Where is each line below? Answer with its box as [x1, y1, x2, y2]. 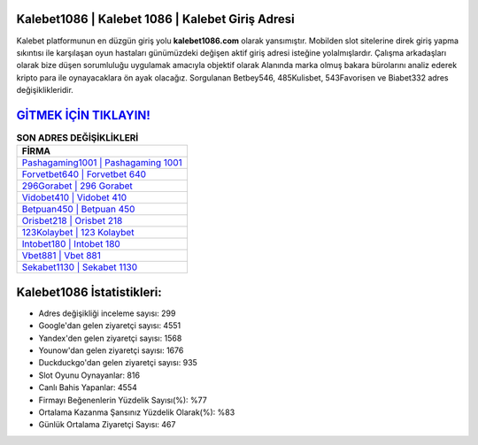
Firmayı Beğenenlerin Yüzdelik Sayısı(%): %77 [38, 395, 207, 405]
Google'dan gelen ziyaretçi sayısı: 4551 [38, 320, 181, 331]
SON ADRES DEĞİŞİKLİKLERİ [16, 132, 139, 144]
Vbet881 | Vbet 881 [21, 249, 101, 262]
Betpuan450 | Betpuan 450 [21, 203, 135, 216]
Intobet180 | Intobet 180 [21, 238, 121, 250]
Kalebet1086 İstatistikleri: [16, 284, 163, 300]
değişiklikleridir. [16, 85, 74, 96]
